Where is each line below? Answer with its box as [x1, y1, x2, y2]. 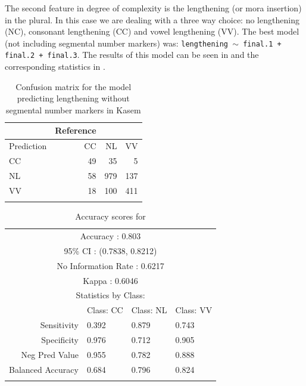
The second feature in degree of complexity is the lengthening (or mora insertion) [5, 2, 302, 14]
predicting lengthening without [17, 92, 130, 104]
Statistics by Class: [76, 289, 145, 301]
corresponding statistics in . [5, 60, 105, 73]
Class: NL [131, 304, 167, 316]
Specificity [41, 333, 79, 345]
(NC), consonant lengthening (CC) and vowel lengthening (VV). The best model [5, 25, 299, 38]
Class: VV [175, 304, 213, 316]
